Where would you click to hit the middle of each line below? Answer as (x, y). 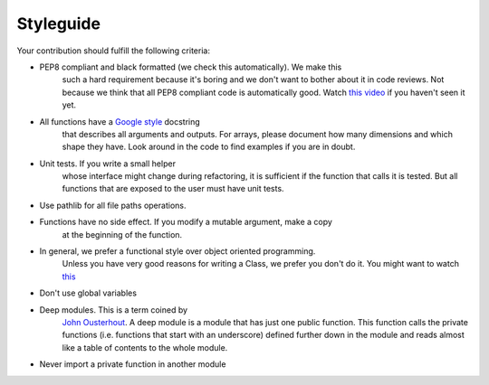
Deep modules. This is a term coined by (114, 310)
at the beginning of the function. (122, 234)
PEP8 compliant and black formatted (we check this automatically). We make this (191, 67)
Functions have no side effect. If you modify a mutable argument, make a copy (186, 222)
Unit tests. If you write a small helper (108, 164)
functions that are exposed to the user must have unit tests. (173, 189)
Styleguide (59, 23)
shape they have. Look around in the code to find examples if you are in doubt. (209, 147)
